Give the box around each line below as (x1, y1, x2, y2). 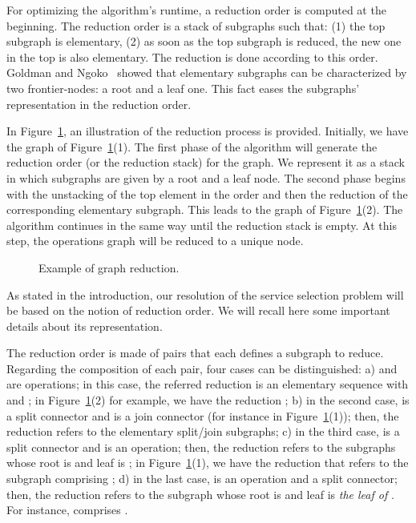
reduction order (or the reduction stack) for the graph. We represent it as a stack (6, 154, 405, 171)
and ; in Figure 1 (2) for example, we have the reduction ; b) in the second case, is (6, 392, 410, 408)
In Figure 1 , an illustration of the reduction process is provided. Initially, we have (6, 123, 409, 139)
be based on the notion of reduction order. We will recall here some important (6, 302, 390, 319)
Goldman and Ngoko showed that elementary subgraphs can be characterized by (6, 64, 407, 81)
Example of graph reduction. (38, 259, 180, 276)
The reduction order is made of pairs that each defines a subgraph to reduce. (6, 344, 384, 361)
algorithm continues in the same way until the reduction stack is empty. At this (6, 216, 397, 233)
